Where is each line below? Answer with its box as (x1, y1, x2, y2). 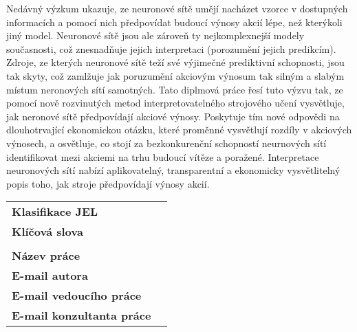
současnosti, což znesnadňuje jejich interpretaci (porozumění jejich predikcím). (6, 41, 336, 56)
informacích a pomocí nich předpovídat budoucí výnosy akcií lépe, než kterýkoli (6, 14, 343, 29)
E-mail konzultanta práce (12, 307, 151, 324)
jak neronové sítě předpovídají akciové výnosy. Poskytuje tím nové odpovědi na (6, 109, 340, 123)
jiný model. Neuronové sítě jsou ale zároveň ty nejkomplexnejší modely (6, 28, 305, 43)
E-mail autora (12, 267, 88, 284)
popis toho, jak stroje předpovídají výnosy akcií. (6, 176, 210, 190)
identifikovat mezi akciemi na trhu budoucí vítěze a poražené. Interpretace (6, 149, 319, 164)
